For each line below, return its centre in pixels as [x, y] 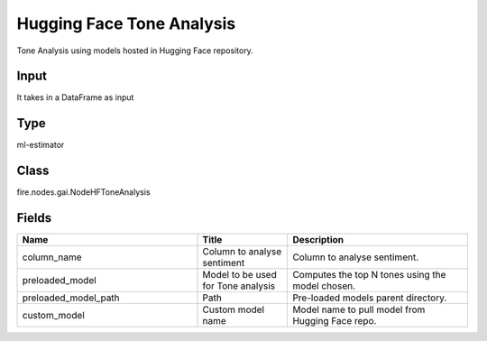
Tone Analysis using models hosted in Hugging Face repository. [135, 51]
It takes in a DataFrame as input [75, 97]
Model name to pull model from [359, 309]
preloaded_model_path [71, 298]
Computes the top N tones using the [369, 275]
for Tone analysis [239, 286]
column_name [52, 257]
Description [318, 240]
